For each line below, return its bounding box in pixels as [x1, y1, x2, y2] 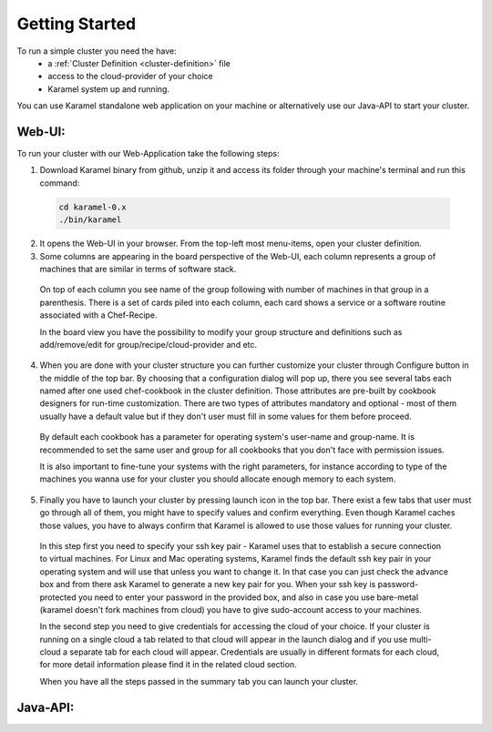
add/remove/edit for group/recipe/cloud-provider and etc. [39, 339, 258, 350]
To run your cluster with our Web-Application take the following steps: [16, 148, 280, 159]
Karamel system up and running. [47, 83, 170, 95]
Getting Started [16, 14, 137, 34]
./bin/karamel [58, 215, 122, 225]
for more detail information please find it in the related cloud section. [39, 659, 297, 670]
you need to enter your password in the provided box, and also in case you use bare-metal [77, 592, 419, 603]
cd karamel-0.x [58, 201, 127, 212]
